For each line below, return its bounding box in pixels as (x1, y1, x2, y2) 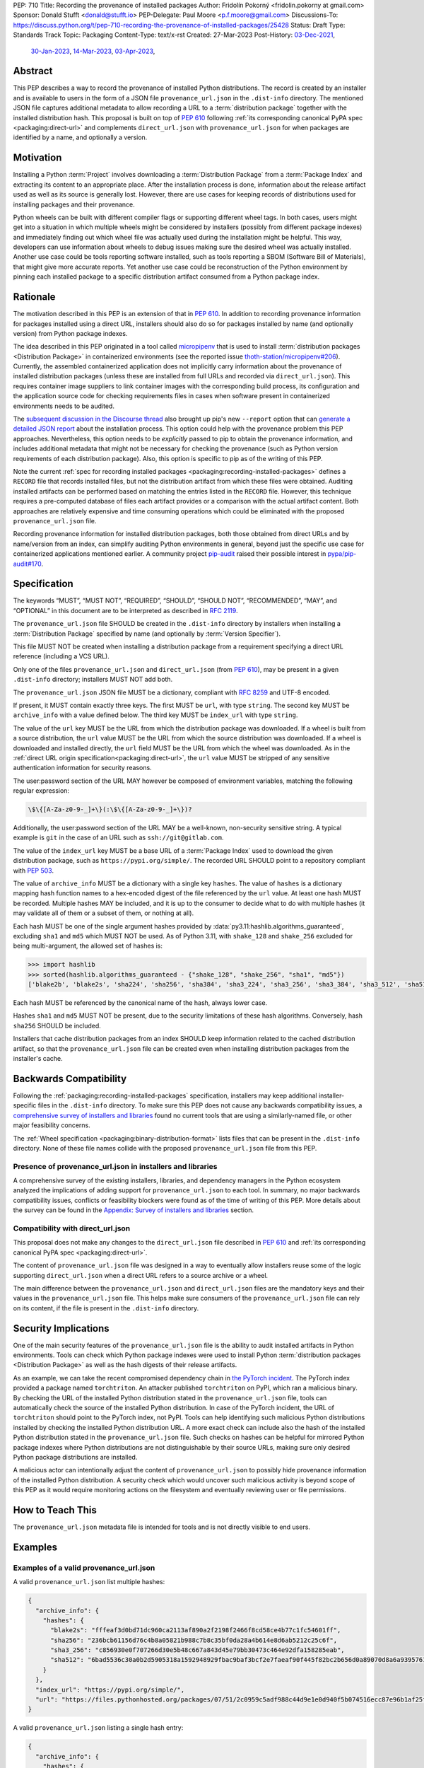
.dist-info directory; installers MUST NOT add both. (13, 675, 173, 684)
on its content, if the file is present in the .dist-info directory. (13, 1303, 199, 1312)
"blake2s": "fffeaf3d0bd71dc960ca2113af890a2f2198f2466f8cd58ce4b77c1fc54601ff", (50, 1627, 341, 1634)
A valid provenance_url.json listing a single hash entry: (13, 1723, 184, 1732)
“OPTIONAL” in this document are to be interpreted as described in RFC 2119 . (13, 606, 238, 615)
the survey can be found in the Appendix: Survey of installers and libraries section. (13, 1206, 254, 1214)
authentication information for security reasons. (13, 764, 152, 772)
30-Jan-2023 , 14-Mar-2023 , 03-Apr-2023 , (30, 47, 155, 55)
